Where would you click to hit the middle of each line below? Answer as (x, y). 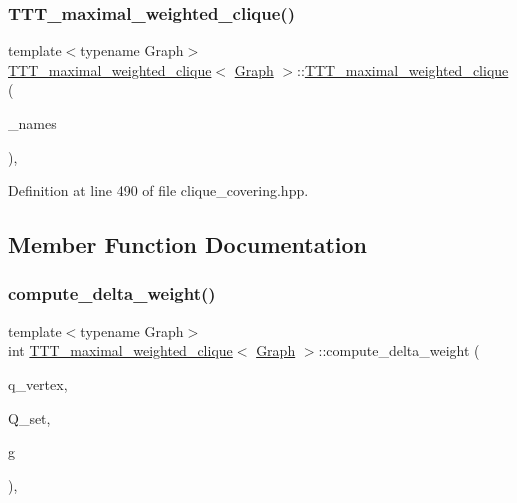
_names (32, 123)
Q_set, (29, 417)
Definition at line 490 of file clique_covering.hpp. (158, 190)
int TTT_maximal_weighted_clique (120, 350)
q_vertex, (38, 383)
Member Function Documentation (188, 244)
